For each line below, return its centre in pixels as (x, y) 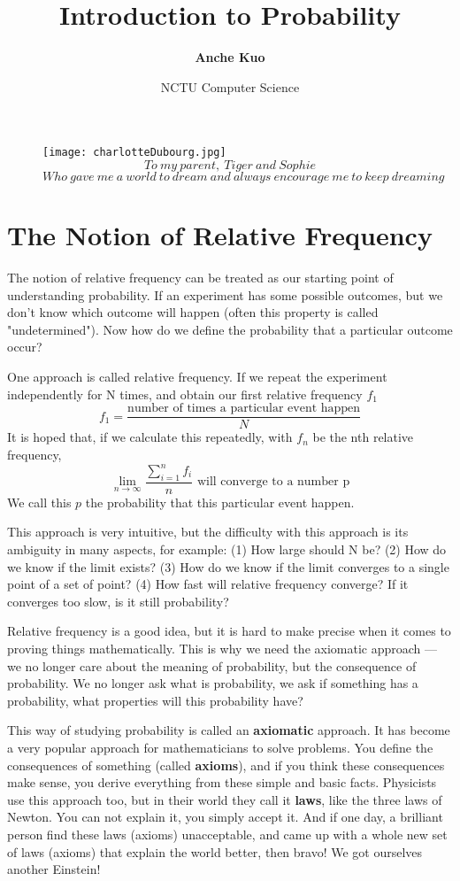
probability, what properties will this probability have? (155, 700)
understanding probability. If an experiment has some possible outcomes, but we (225, 294)
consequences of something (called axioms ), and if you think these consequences (226, 765)
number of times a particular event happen (244, 409)
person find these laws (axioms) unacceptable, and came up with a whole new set (227, 834)
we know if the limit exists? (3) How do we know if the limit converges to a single (228, 566)
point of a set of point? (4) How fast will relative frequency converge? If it (208, 584)
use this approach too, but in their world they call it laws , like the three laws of (225, 799)
